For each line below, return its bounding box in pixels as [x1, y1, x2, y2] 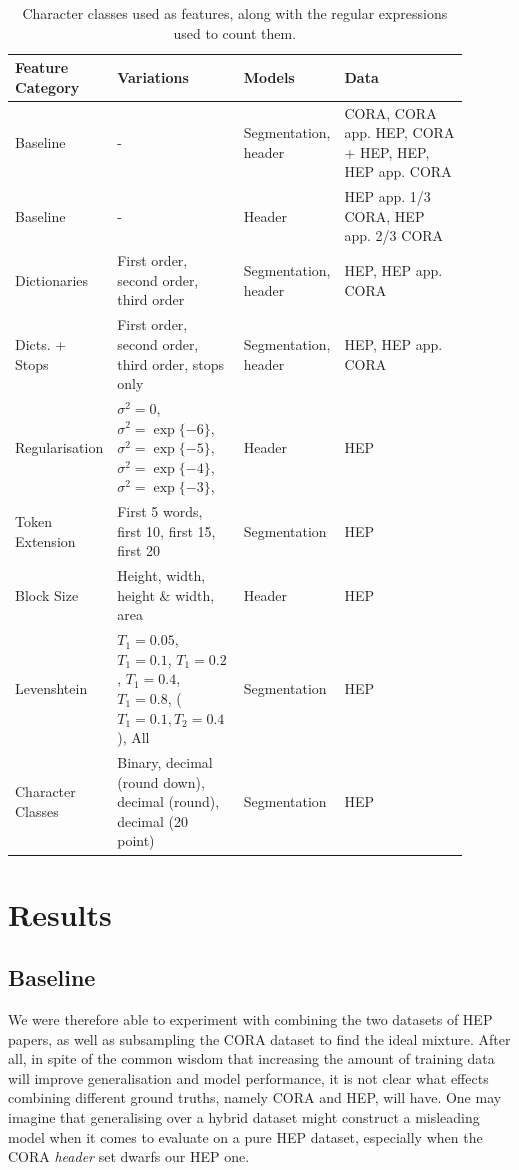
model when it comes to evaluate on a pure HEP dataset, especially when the [8, 1126, 483, 1147]
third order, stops [117, 353, 225, 374]
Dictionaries [15, 269, 89, 290]
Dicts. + [15, 333, 67, 354]
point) [117, 830, 155, 851]
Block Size [15, 584, 79, 605]
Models [243, 66, 295, 87]
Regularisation [15, 437, 104, 458]
